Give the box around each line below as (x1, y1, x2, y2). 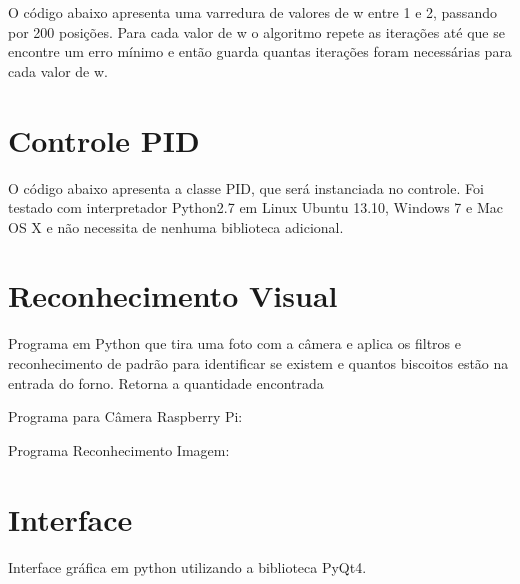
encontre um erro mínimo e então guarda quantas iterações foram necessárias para (8, 41, 512, 62)
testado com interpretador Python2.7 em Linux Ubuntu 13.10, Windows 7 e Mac (8, 197, 503, 218)
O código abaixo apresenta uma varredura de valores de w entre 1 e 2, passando (8, 2, 497, 22)
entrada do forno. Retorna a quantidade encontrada (8, 372, 324, 393)
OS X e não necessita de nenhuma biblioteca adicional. (8, 216, 344, 237)
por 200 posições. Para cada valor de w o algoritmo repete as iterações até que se (8, 21, 505, 42)
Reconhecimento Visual (8, 275, 338, 316)
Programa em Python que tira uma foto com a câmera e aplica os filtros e (8, 333, 461, 354)
